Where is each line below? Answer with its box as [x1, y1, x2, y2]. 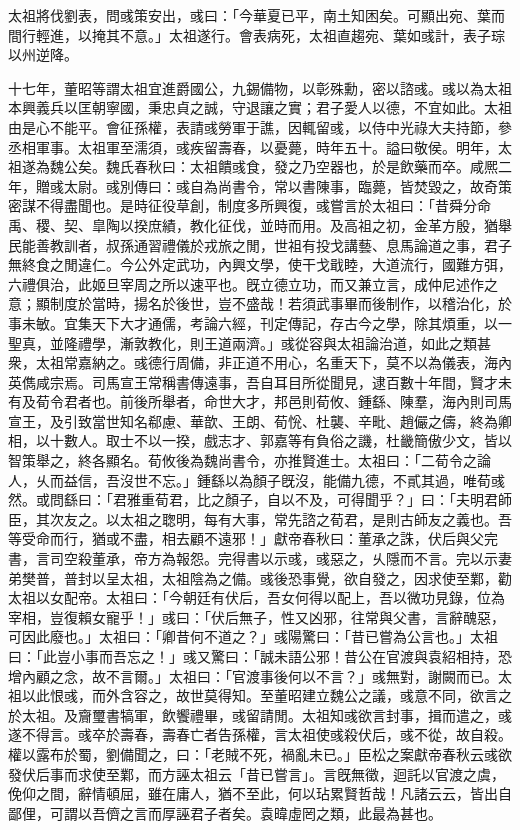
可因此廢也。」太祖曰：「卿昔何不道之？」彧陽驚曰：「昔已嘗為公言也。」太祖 [8, 626, 498, 647]
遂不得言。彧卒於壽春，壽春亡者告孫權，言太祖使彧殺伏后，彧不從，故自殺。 [8, 724, 512, 745]
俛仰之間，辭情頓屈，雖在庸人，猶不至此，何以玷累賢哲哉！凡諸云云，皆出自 [8, 783, 512, 804]
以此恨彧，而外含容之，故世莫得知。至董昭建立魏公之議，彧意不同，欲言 [21, 685, 498, 706]
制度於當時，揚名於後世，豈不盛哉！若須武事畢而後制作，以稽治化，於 [49, 293, 512, 314]
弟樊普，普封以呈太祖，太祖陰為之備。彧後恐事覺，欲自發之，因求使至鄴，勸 [8, 567, 512, 588]
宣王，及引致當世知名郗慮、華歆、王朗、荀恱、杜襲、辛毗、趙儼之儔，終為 [8, 410, 498, 431]
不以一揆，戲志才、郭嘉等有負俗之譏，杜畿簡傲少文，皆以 [133, 430, 512, 451]
